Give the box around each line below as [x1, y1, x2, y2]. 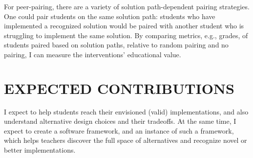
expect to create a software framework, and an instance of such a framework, [4, 125, 234, 135]
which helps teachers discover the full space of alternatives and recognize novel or [4, 135, 247, 145]
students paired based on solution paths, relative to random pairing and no [4, 40, 229, 50]
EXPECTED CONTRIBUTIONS [4, 78, 234, 98]
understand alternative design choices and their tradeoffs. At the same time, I [4, 116, 236, 126]
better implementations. [4, 145, 76, 155]
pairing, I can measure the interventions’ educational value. [4, 49, 181, 59]
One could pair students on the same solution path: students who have [4, 11, 215, 21]
